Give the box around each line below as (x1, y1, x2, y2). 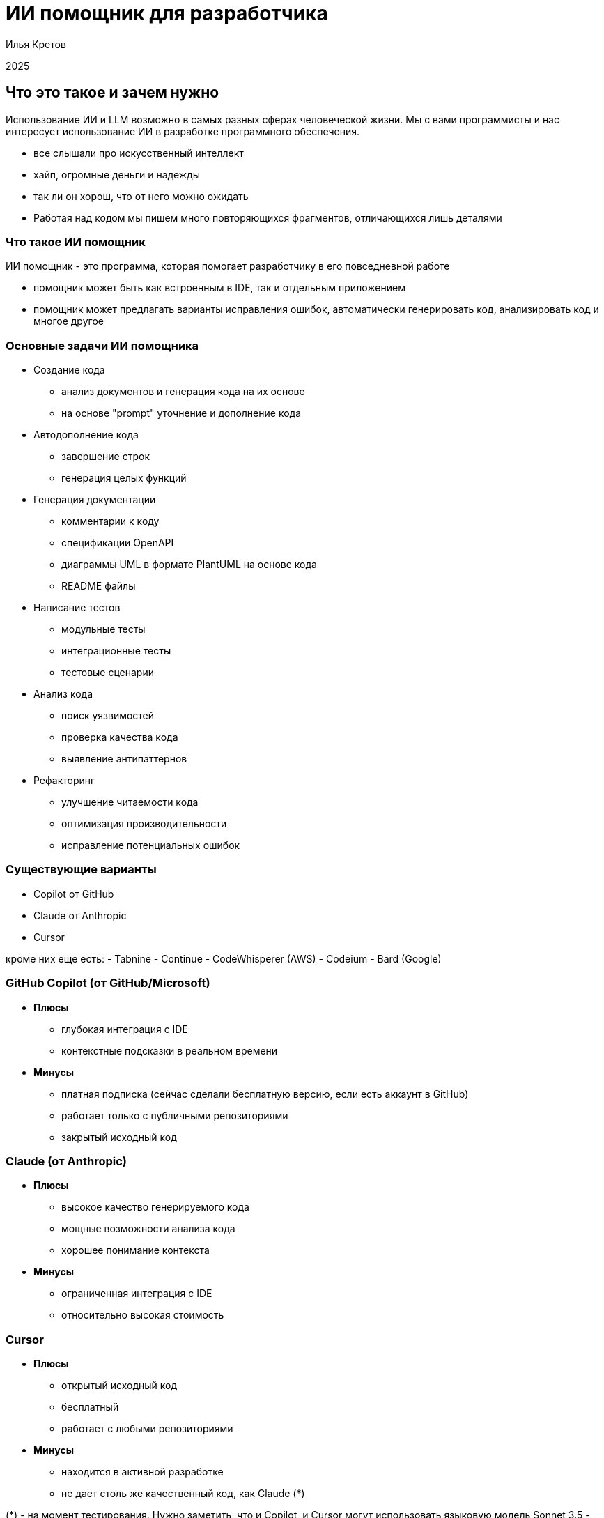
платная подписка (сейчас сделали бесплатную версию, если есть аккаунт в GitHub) (61, 1087, 469, 1100)
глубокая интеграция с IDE (61, 1022, 188, 1035)
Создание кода (33, 364, 105, 376)
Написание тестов (33, 601, 121, 614)
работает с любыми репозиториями (61, 1423, 233, 1435)
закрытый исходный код (61, 1130, 177, 1143)
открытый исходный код (61, 1379, 178, 1392)
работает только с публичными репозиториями (61, 1109, 288, 1121)
